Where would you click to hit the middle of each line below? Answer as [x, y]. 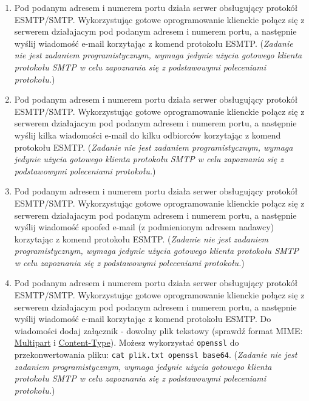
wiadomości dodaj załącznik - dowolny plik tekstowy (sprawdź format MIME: [158, 330]
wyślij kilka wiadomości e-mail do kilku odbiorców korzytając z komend [148, 135]
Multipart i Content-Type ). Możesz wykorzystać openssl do [127, 342]
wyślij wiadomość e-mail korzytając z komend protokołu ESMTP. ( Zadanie [154, 43]
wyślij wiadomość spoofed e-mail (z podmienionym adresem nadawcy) [144, 227]
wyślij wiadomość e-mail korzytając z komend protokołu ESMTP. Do [143, 319]
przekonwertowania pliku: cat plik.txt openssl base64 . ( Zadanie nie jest [156, 355]
